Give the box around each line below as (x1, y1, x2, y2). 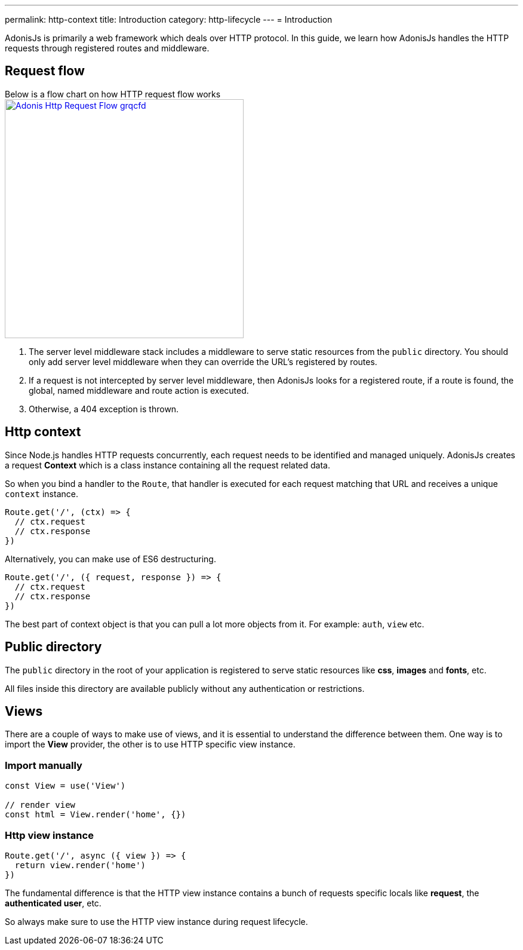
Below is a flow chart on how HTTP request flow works (5, 88, 221, 99)
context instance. (5, 488, 78, 499)
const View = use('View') (5, 781, 126, 791)
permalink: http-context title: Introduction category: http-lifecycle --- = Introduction (5, 14, 333, 24)
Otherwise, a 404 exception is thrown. (29, 403, 179, 414)
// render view (5, 800, 76, 810)
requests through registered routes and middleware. (5, 43, 210, 53)
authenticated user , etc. (5, 897, 101, 908)
